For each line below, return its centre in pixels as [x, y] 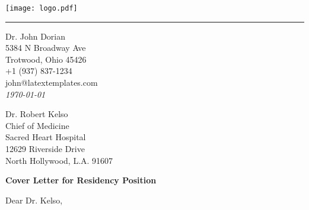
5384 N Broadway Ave [46, 48]
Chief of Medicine [37, 125]
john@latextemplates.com [52, 83]
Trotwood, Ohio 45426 [46, 59]
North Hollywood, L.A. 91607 [59, 160]
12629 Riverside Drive [45, 148]
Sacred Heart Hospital [46, 137]
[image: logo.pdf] [42, 8]
